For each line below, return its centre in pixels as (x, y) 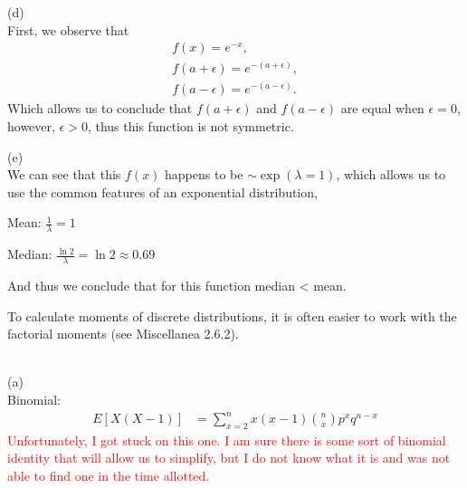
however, (31, 125)
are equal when (382, 108)
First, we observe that (68, 29)
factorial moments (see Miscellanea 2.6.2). (123, 334)
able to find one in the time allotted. (109, 476)
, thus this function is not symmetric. (191, 125)
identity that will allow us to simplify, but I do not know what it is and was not (229, 458)
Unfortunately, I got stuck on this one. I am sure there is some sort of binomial (227, 440)
